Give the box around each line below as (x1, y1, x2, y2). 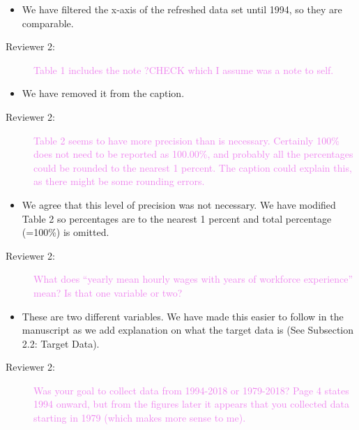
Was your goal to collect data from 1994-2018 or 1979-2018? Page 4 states (33, 383, 349, 397)
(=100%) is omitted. (22, 225, 109, 239)
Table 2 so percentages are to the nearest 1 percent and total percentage (22, 211, 332, 225)
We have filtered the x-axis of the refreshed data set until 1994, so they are (22, 2, 342, 16)
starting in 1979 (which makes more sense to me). (33, 410, 246, 425)
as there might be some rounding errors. (33, 174, 205, 188)
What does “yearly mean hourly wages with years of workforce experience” (33, 272, 353, 286)
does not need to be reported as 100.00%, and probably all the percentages (33, 147, 353, 161)
